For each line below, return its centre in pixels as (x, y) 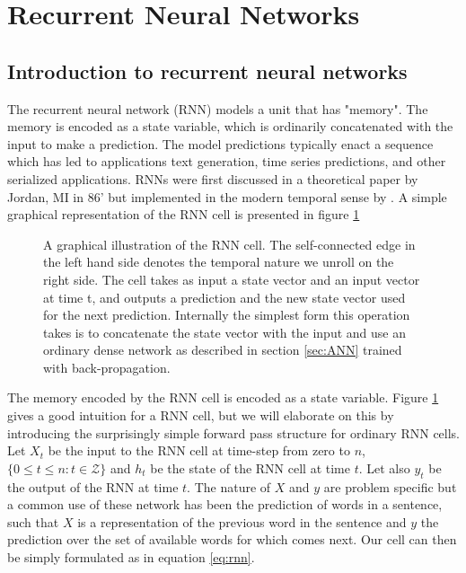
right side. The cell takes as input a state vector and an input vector (232, 279)
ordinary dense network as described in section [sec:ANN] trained (223, 350)
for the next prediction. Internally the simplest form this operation (227, 315)
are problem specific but (390, 486)
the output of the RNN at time (93, 486)
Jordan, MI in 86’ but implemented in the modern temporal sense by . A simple (227, 196)
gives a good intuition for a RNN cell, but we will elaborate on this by (201, 415)
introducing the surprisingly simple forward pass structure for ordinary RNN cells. (234, 432)
